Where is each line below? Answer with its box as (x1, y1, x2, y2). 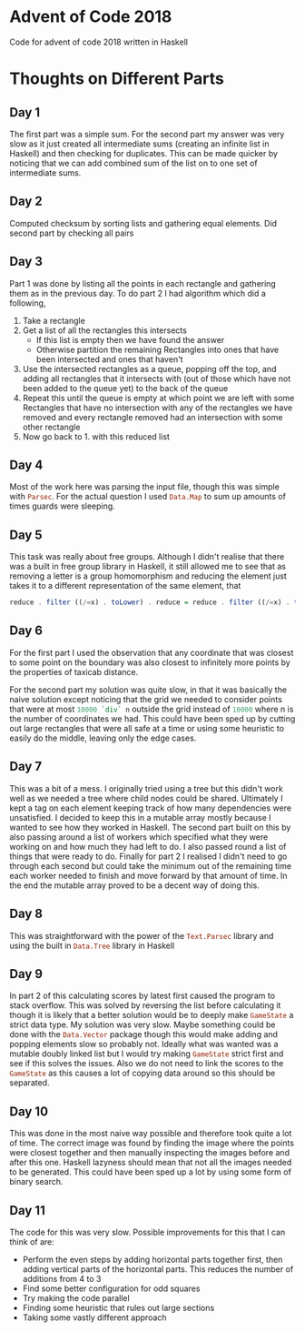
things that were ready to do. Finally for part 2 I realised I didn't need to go (9, 851, 288, 862)
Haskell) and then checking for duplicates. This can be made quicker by (9, 147, 279, 158)
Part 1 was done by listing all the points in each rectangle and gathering (9, 277, 277, 288)
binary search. (9, 1176, 64, 1187)
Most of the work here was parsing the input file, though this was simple (9, 481, 280, 492)
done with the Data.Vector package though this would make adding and (9, 1029, 279, 1040)
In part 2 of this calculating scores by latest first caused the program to (9, 990, 275, 1002)
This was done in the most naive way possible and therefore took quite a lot (9, 1128, 292, 1139)
